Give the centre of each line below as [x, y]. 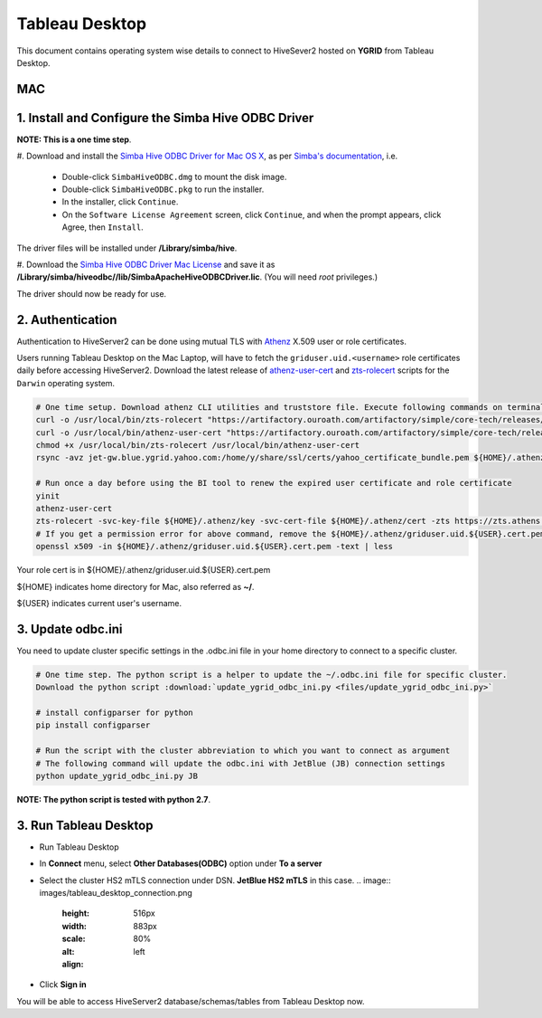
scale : [74, 939]
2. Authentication [67, 320]
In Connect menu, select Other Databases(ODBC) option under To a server [181, 863]
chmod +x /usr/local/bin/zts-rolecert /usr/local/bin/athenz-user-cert [198, 445]
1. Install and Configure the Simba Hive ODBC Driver [165, 118]
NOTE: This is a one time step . [74, 139]
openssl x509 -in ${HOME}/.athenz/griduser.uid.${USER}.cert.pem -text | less [214, 547]
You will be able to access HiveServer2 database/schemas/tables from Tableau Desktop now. [191, 1001]
